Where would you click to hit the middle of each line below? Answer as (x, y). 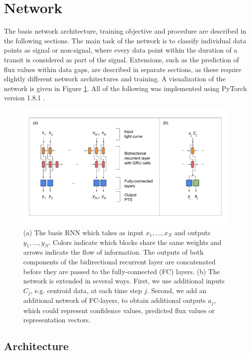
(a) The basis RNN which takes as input (84, 232)
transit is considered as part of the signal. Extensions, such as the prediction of (122, 59)
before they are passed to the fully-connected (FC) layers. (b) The (122, 271)
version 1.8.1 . (25, 98)
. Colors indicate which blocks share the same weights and (135, 242)
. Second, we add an (177, 290)
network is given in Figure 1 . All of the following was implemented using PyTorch (125, 88)
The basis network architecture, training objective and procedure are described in (125, 31)
